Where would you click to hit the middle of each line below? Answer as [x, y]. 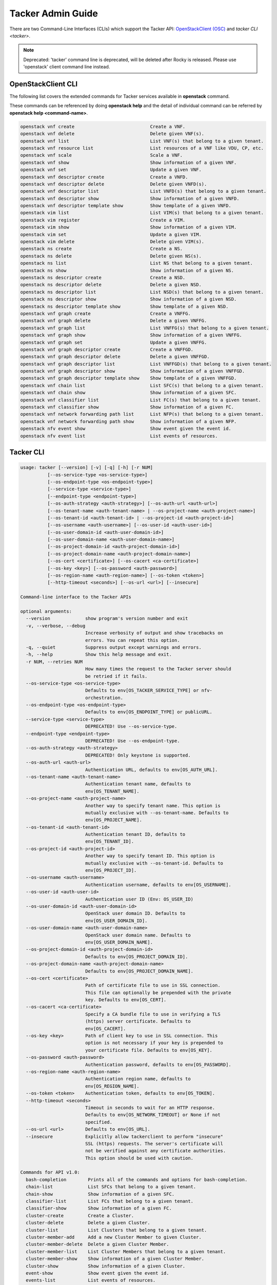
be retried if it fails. [116, 676]
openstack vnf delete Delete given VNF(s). [112, 134]
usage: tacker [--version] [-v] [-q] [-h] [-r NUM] [87, 467]
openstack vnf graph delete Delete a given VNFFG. [114, 321]
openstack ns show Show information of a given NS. [127, 270]
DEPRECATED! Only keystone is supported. [138, 755]
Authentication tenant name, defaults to [138, 784]
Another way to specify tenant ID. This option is [150, 856]
